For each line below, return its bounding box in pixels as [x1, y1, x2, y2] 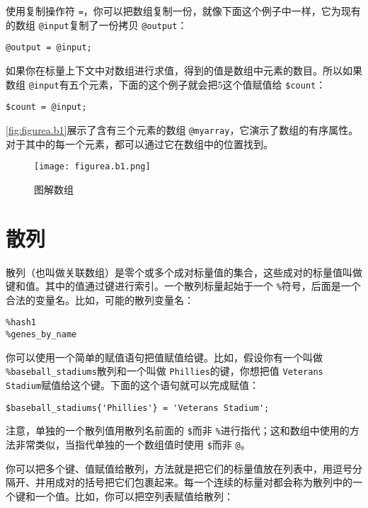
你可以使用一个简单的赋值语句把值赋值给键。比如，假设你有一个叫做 [6, 349, 323, 364]
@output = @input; [6, 43, 92, 53]
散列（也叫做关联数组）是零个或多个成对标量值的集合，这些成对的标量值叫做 [6, 264, 362, 279]
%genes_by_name [6, 329, 77, 339]
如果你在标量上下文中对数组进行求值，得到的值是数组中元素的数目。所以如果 [6, 62, 362, 77]
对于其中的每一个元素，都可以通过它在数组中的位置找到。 [6, 136, 273, 151]
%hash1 [6, 317, 36, 328]
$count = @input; [6, 102, 87, 113]
